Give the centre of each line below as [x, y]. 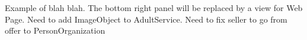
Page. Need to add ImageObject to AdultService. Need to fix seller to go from [146, 19]
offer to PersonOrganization [55, 30]
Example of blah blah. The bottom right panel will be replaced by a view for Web [154, 8]
